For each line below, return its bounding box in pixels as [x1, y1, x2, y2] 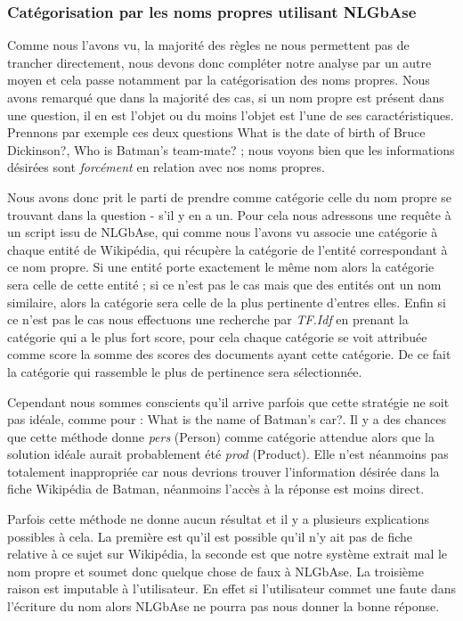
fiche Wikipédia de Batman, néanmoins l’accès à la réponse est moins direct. [7, 479, 425, 498]
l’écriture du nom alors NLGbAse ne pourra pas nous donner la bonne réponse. [7, 597, 440, 616]
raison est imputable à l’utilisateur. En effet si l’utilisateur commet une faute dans [7, 579, 456, 598]
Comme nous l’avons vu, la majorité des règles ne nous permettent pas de [7, 36, 410, 54]
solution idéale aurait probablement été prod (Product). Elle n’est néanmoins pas [7, 445, 449, 463]
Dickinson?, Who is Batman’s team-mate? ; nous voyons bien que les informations [7, 140, 455, 159]
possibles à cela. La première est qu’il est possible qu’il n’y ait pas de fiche [7, 527, 413, 545]
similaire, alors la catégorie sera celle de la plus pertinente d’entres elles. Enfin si [7, 292, 446, 311]
